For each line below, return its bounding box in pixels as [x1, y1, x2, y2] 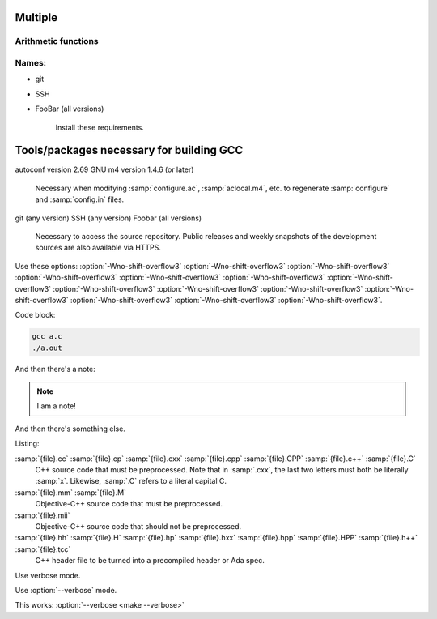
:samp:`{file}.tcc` [15, 544, 71, 554]
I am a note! [36, 401, 76, 411]
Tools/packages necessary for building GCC [15, 143, 244, 157]
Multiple [15, 11, 58, 24]
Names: [15, 57, 47, 68]
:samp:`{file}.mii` [15, 510, 70, 520]
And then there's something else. [15, 424, 125, 433]
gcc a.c [32, 332, 62, 341]
